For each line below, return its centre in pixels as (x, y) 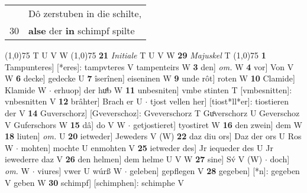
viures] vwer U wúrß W (80, 170)
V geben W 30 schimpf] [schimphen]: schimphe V (94, 182)
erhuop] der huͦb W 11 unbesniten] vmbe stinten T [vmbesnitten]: (173, 89)
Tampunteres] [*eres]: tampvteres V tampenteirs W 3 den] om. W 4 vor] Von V (149, 66)
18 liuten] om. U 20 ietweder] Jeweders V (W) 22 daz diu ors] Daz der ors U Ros (153, 136)
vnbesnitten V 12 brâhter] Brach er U (74, 101)
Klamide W (26, 89)
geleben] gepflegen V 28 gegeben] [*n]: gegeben (215, 170)
